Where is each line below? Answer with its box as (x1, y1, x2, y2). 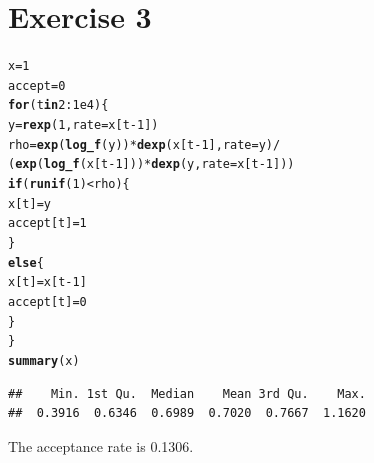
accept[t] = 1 (8, 216, 87, 231)
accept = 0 (8, 78, 66, 93)
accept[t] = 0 (8, 295, 87, 309)
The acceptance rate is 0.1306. (8, 435, 194, 456)
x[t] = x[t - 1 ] (8, 275, 87, 290)
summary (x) (8, 353, 80, 368)
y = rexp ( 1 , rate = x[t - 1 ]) (8, 118, 159, 133)
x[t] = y (8, 196, 51, 211)
